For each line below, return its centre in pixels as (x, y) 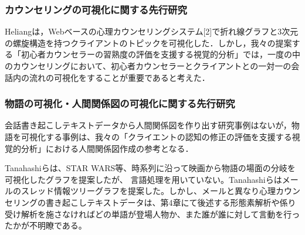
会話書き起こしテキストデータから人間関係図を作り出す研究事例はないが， (148, 125)
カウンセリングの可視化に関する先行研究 (96, 9)
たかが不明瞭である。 (46, 225)
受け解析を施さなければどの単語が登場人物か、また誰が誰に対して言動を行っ (152, 214)
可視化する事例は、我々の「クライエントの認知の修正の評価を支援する (156, 137)
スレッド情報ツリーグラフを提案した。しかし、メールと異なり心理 (148, 191)
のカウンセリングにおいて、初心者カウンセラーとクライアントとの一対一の (148, 66)
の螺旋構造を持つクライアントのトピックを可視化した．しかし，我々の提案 (148, 42)
